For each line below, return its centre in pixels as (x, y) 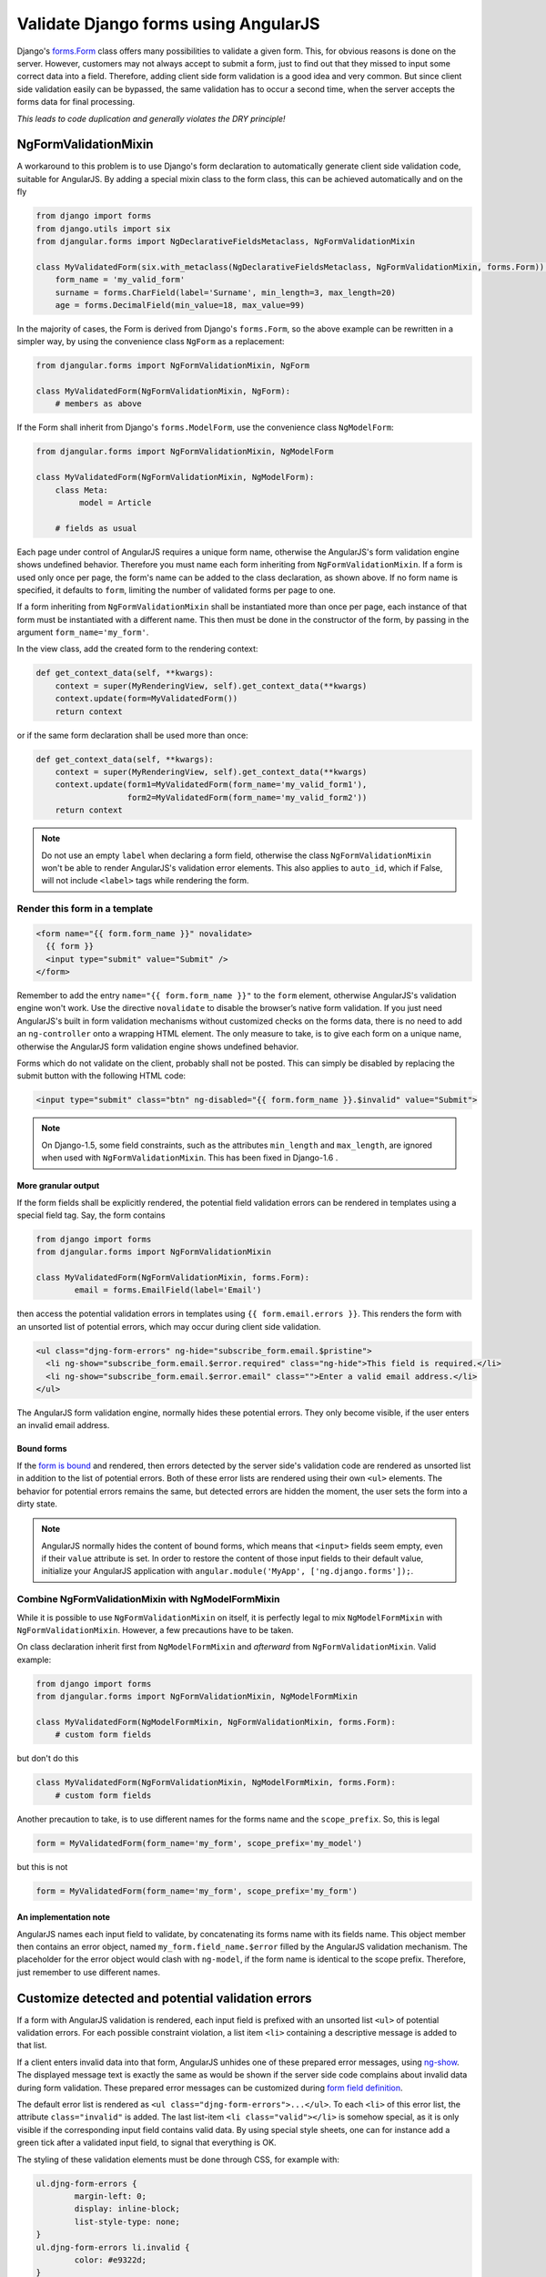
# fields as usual (96, 528)
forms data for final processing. (76, 102)
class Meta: (82, 490)
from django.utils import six (103, 229)
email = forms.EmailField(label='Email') (168, 1290)
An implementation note (64, 1917)
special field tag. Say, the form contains (91, 1215)
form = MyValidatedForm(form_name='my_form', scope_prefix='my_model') (199, 1843)
